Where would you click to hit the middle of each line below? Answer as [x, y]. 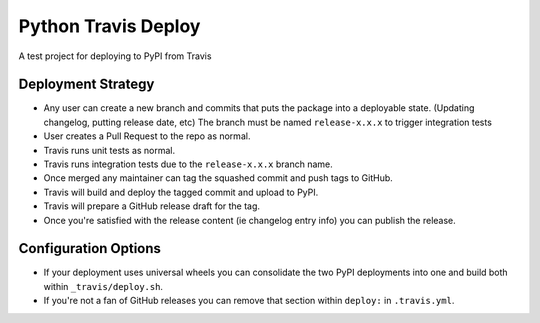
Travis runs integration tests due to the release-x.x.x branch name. [188, 164]
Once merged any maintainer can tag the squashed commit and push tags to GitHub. [218, 178]
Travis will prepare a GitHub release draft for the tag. [151, 206]
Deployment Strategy [86, 84]
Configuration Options [90, 248]
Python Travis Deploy [109, 26]
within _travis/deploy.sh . [103, 286]
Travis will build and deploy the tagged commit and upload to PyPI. [181, 192]
